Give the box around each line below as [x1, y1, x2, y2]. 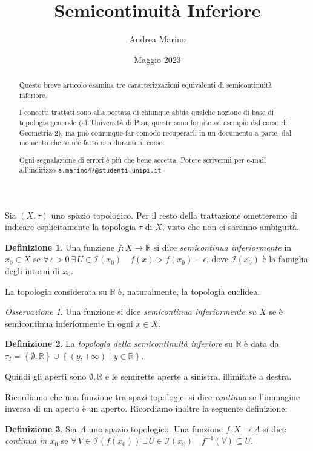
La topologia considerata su [5, 285, 107, 297]
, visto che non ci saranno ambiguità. [162, 220, 299, 233]
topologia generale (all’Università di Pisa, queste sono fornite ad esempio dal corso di [19, 117, 288, 127]
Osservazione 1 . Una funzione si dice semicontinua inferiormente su [5, 305, 257, 318]
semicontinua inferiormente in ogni [5, 317, 133, 329]
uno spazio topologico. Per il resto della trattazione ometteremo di [51, 208, 297, 221]
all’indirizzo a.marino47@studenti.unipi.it [19, 165, 162, 175]
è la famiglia [262, 252, 308, 265]
